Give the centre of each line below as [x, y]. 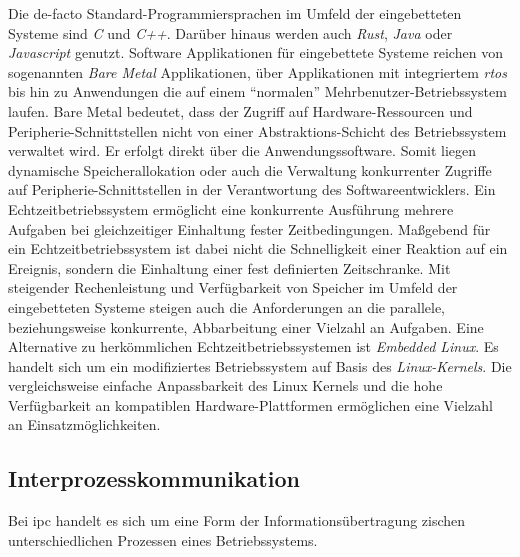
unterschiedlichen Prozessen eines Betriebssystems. [163, 539]
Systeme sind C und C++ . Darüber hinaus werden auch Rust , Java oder [230, 32]
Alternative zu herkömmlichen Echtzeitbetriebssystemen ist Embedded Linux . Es [253, 346]
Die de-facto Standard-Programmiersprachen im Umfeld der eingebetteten [235, 13]
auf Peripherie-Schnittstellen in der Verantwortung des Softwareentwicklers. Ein [252, 189]
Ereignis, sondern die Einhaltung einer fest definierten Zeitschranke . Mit [229, 267]
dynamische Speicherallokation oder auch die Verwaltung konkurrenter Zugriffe [250, 169]
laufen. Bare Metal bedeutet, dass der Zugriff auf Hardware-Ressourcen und [240, 110]
